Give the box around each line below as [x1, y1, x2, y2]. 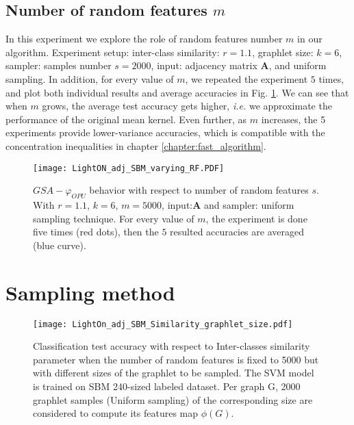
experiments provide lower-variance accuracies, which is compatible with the [5, 125, 325, 140]
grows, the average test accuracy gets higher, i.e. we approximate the [42, 99, 332, 113]
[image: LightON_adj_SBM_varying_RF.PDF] [33, 163, 225, 173]
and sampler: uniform [204, 198, 294, 211]
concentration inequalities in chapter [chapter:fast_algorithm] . [5, 138, 266, 153]
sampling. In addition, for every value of [5, 71, 174, 86]
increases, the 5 [261, 112, 326, 126]
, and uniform [268, 58, 327, 73]
